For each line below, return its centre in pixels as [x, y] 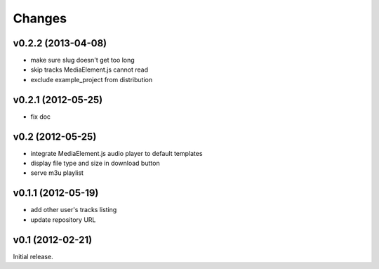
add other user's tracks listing [74, 210]
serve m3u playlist [57, 173]
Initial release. [33, 256]
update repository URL [63, 219]
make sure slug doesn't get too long [82, 60]
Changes [40, 18]
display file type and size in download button [95, 163]
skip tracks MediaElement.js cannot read [89, 70]
